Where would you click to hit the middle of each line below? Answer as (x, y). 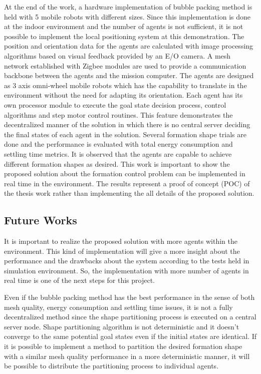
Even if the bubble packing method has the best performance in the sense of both (129, 297)
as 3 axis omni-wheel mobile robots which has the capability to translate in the (125, 85)
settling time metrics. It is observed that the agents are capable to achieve (118, 153)
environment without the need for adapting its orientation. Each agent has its (123, 95)
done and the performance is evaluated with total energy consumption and (118, 144)
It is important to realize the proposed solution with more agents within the (121, 241)
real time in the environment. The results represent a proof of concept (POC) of (127, 183)
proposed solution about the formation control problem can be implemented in (125, 173)
